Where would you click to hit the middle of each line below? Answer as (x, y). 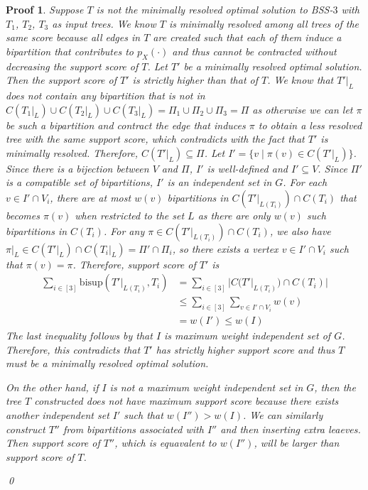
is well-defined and (247, 168)
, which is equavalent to (166, 443)
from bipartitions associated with (134, 429)
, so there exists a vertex (225, 248)
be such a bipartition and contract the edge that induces (126, 125)
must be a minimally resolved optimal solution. (107, 363)
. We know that (301, 80)
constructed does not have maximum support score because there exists (186, 401)
